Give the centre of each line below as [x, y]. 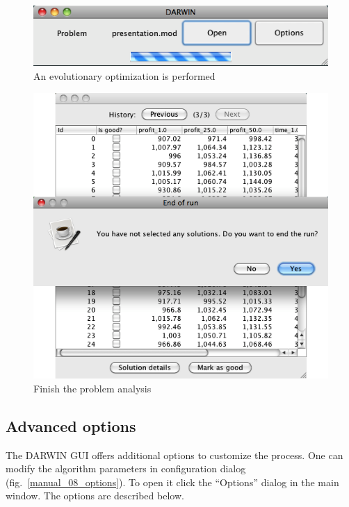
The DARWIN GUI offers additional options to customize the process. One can [174, 455]
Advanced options [71, 425]
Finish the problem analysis [92, 388]
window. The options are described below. [95, 496]
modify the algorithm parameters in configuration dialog [126, 468]
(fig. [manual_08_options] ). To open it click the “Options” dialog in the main [172, 482]
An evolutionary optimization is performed [124, 75]
